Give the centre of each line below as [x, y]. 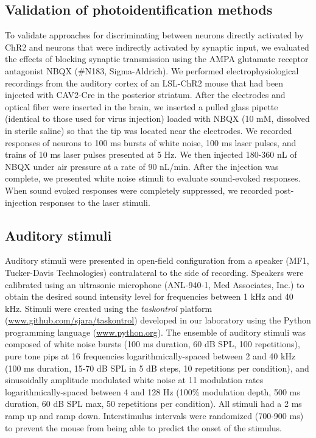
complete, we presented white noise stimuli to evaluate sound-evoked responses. [153, 178]
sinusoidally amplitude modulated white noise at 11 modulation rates [134, 380]
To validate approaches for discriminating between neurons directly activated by [154, 35]
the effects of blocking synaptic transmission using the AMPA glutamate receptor [157, 59]
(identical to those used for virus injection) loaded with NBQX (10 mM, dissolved [157, 118]
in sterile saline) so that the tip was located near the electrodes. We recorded [149, 130]
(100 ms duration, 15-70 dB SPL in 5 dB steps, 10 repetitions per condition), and [157, 368]
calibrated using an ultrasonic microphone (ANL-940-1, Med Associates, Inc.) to [155, 284]
